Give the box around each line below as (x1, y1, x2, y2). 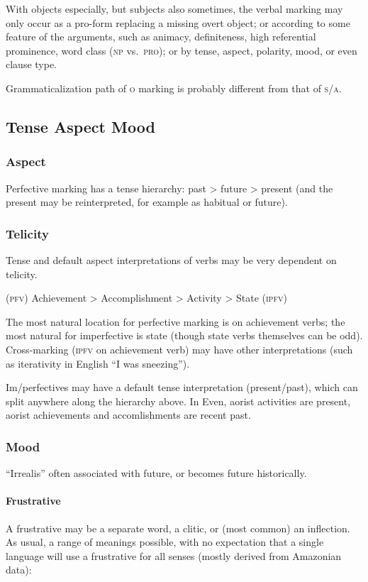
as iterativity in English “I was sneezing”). (6, 356, 190, 370)
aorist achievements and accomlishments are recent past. (6, 407, 251, 422)
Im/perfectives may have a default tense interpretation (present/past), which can (6, 380, 358, 395)
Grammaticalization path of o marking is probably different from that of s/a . (6, 80, 342, 95)
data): (6, 562, 32, 577)
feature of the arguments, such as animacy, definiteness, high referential (6, 29, 316, 44)
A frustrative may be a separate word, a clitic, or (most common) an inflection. (6, 520, 350, 535)
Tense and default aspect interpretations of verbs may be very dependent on (6, 252, 337, 267)
